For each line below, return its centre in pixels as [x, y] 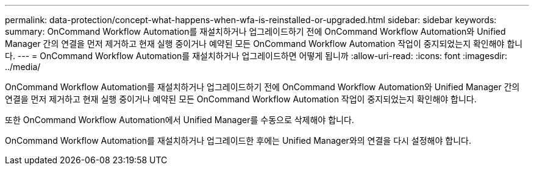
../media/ [23, 67]
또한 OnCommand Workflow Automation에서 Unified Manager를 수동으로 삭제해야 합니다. [180, 120]
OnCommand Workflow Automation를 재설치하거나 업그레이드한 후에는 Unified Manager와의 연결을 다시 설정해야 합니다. [238, 140]
